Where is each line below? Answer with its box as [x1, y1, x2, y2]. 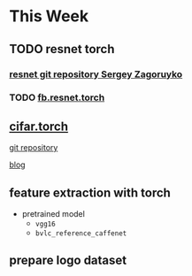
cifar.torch [9, 119, 69, 134]
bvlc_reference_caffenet [35, 229, 127, 238]
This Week [9, 6, 89, 27]
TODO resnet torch [9, 42, 115, 57]
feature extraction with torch [9, 185, 171, 200]
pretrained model [21, 209, 86, 219]
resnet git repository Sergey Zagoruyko [9, 68, 183, 80]
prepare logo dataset [9, 253, 127, 268]
